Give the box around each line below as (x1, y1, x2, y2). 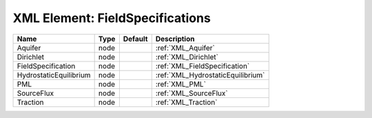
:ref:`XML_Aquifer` (155, 43, 215, 52)
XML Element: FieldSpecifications (12, 10, 211, 26)
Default (123, 34, 148, 43)
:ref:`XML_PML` (155, 79, 207, 89)
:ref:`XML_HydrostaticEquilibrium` (155, 70, 265, 79)
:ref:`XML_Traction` (155, 97, 218, 107)
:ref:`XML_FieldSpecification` (155, 61, 250, 70)
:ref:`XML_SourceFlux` (155, 88, 228, 98)
